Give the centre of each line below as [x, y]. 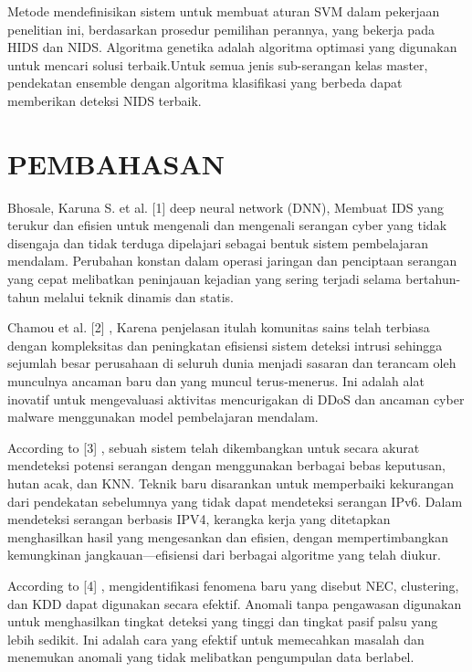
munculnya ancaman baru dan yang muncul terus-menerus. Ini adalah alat [216, 381]
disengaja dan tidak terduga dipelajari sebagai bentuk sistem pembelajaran [218, 242]
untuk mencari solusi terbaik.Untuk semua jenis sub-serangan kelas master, [218, 64]
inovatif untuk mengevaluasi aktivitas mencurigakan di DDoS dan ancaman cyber [236, 399]
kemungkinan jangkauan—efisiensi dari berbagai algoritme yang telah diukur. [224, 555]
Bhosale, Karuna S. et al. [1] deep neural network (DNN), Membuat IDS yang [226, 207]
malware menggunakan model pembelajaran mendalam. [163, 417]
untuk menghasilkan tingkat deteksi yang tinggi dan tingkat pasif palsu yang [223, 621]
